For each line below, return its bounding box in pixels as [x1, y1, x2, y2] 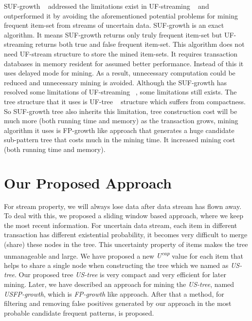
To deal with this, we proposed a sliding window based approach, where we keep [4, 210, 243, 221]
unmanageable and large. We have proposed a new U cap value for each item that [4, 249, 244, 261]
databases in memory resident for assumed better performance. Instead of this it [4, 58, 244, 68]
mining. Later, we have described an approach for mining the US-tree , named [4, 279, 234, 289]
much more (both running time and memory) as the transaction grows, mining [4, 115, 238, 126]
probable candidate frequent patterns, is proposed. [4, 307, 154, 318]
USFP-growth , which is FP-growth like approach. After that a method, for [4, 288, 224, 299]
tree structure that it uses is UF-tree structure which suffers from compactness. [4, 96, 246, 106]
